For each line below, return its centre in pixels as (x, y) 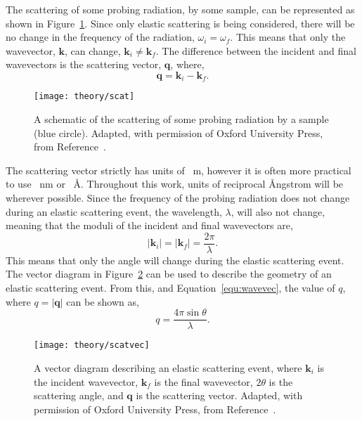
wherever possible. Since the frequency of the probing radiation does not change (178, 198)
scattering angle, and (79, 395)
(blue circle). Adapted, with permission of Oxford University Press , (179, 132)
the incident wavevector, (86, 381)
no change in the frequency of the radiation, (100, 37)
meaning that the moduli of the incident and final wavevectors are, (149, 225)
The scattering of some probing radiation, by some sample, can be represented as (180, 9)
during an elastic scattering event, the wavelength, (114, 211)
